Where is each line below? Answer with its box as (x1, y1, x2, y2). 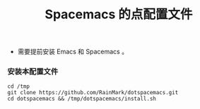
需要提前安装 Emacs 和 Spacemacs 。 (17, 47, 129, 56)
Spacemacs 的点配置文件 (45, 6, 193, 23)
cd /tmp (7, 83, 30, 90)
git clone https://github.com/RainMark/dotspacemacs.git (7, 89, 179, 96)
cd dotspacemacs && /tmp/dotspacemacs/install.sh (7, 96, 157, 103)
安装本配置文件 (7, 67, 59, 77)
